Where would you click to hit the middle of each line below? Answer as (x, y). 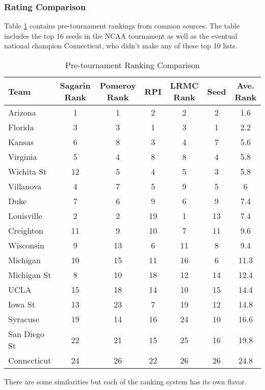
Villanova (25, 186)
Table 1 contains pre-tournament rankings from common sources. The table (122, 26)
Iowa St (22, 304)
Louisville (25, 216)
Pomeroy (118, 85)
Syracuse (24, 319)
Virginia (23, 157)
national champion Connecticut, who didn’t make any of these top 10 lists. (121, 46)
